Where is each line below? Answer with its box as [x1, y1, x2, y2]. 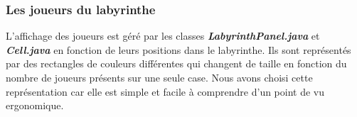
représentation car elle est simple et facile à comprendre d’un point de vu [6, 84, 325, 99]
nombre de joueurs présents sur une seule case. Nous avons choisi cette [6, 70, 313, 84]
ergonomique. [6, 98, 64, 113]
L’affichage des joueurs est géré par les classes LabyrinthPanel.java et [6, 28, 320, 43]
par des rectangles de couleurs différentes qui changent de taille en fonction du [6, 56, 347, 71]
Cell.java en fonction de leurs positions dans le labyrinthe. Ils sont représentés [6, 42, 351, 57]
